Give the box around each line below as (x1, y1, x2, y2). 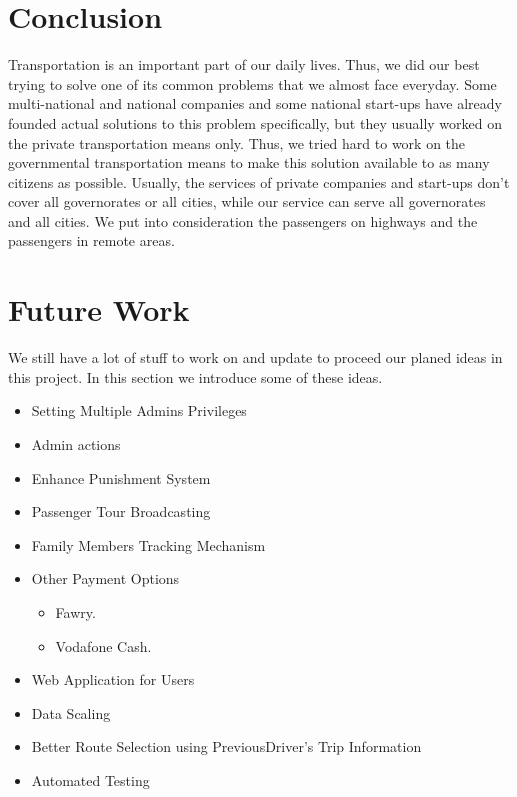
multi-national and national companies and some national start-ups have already (8, 93, 502, 114)
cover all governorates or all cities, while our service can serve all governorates (8, 191, 486, 212)
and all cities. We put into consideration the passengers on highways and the (8, 210, 478, 231)
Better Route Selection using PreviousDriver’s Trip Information (31, 736, 422, 757)
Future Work (8, 289, 190, 330)
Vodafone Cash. (55, 635, 152, 656)
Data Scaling (31, 702, 111, 723)
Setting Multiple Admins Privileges (31, 400, 247, 421)
